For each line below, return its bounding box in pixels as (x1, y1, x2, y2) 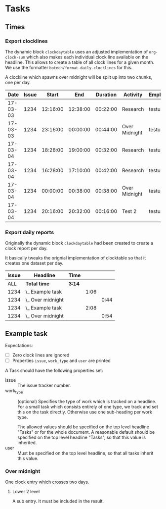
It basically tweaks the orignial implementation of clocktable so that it (5, 255, 146, 261)
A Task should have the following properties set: (5, 367, 103, 374)
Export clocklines (5, 38, 48, 45)
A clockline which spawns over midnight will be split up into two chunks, (5, 74, 152, 80)
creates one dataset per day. (5, 260, 64, 266)
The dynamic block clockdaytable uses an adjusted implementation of (5, 49, 148, 54)
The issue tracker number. (17, 382, 71, 389)
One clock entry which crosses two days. (5, 479, 89, 485)
